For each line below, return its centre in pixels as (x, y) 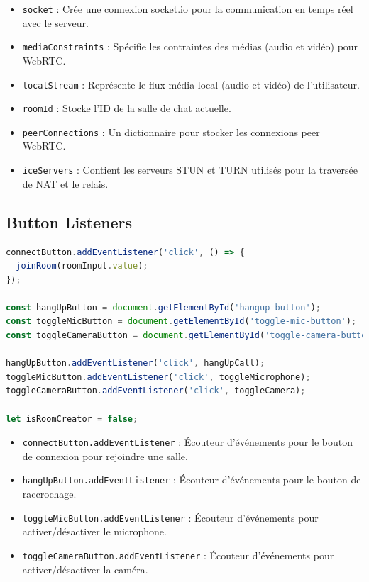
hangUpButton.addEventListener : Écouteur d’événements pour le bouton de (192, 480)
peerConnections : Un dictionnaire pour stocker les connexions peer (171, 131)
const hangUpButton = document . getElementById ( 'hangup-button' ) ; (163, 307)
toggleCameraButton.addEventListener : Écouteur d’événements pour (178, 555)
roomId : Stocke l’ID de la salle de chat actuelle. (127, 108)
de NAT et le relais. (65, 183)
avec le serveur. (55, 22)
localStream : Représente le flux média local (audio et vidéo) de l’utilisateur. (191, 84)
